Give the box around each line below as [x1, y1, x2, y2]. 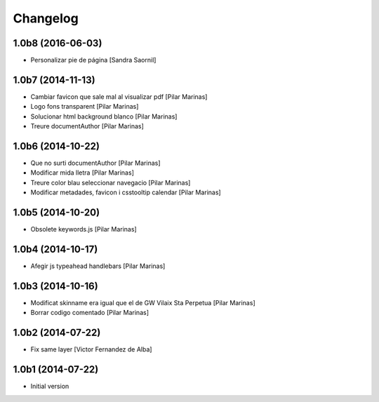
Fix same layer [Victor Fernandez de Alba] [30, 345, 152, 354]
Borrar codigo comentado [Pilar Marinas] [30, 309, 149, 317]
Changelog [13, 11, 79, 26]
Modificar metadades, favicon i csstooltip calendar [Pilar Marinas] [30, 188, 221, 196]
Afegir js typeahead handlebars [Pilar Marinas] [30, 262, 166, 270]
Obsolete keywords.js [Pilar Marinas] [30, 225, 137, 234]
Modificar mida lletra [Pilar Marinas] [30, 168, 135, 177]
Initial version [30, 382, 69, 391]
